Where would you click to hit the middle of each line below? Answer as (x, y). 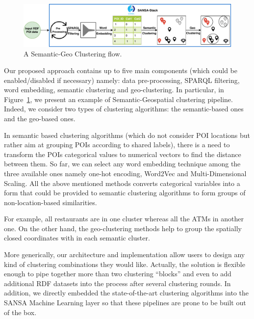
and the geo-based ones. (40, 118)
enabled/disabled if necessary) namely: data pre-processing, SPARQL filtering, (122, 80)
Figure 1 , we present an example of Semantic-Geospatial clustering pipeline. (118, 99)
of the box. (20, 312)
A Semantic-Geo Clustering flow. (73, 54)
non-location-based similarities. (51, 202)
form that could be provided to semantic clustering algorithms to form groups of (125, 193)
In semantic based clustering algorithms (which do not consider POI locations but (127, 135)
